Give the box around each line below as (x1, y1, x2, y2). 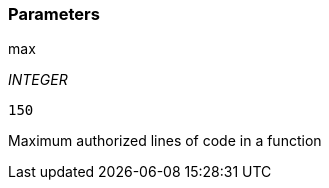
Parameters (8, 4, 100, 24)
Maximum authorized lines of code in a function (8, 132, 322, 150)
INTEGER (8, 71, 68, 89)
